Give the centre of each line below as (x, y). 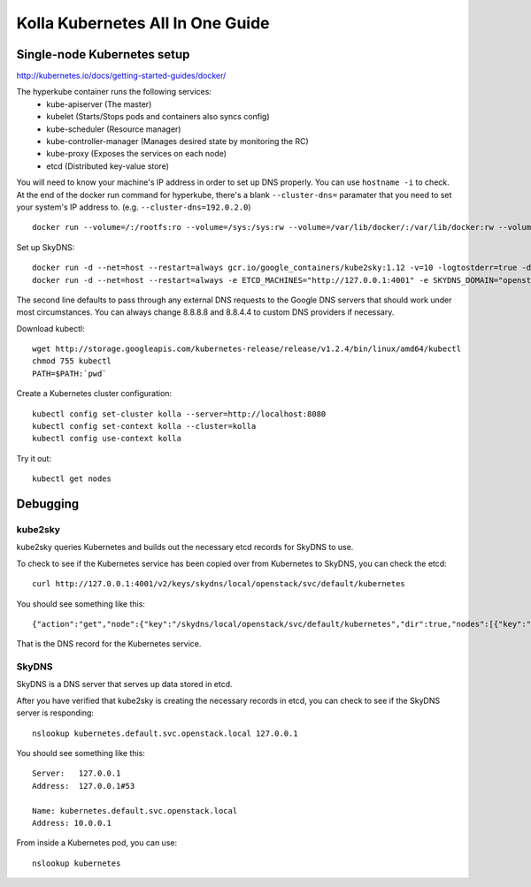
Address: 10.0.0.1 (72, 823)
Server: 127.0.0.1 (77, 773)
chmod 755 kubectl (72, 361)
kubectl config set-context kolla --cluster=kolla (144, 426)
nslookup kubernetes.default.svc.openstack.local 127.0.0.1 (165, 733)
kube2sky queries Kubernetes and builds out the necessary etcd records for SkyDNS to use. (185, 547)
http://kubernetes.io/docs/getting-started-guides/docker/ (121, 76)
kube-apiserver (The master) (99, 104)
